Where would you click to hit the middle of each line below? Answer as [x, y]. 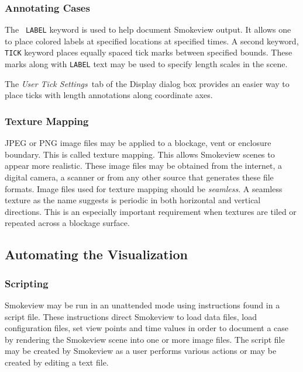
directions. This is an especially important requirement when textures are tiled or [151, 211]
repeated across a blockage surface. [67, 223]
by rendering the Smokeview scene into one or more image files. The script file [145, 339]
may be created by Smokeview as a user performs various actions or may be [141, 351]
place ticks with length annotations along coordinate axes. [109, 95]
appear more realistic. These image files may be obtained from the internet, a [144, 166]
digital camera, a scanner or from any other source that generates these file [139, 177]
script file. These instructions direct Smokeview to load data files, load [131, 316]
